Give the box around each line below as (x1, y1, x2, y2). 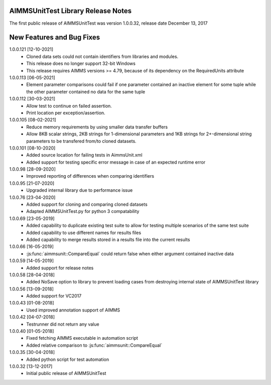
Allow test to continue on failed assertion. (26, 103, 112, 109)
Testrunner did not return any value (26, 321, 100, 327)
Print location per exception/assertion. (26, 110, 105, 116)
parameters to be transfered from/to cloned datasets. (26, 138, 137, 144)
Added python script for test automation (26, 356, 109, 362)
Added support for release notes (26, 265, 94, 271)
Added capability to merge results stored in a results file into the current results (26, 237, 190, 243)
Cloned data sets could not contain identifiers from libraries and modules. (26, 53, 179, 59)
